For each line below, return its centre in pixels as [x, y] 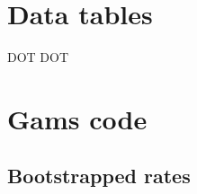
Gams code [77, 118]
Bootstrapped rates [99, 176]
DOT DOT [38, 57]
